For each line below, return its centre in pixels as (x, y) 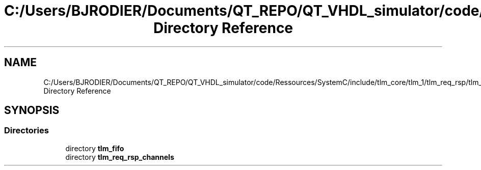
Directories (26, 131)
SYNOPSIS (32, 110)
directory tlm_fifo (95, 148)
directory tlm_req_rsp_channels (120, 157)
